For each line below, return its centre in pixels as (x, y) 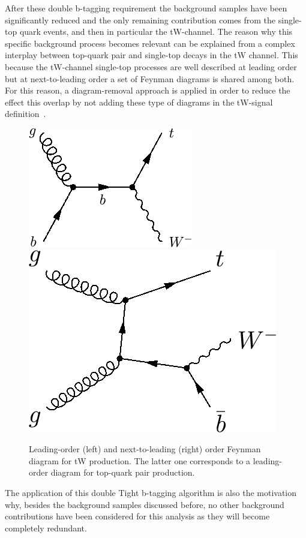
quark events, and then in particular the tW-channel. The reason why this (156, 31)
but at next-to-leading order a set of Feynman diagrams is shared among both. (150, 78)
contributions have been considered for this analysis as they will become (137, 516)
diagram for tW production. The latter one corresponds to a (140, 460)
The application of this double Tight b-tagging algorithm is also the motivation (151, 492)
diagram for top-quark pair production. (123, 472)
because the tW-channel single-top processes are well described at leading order (151, 66)
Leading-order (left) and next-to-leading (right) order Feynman (145, 449)
